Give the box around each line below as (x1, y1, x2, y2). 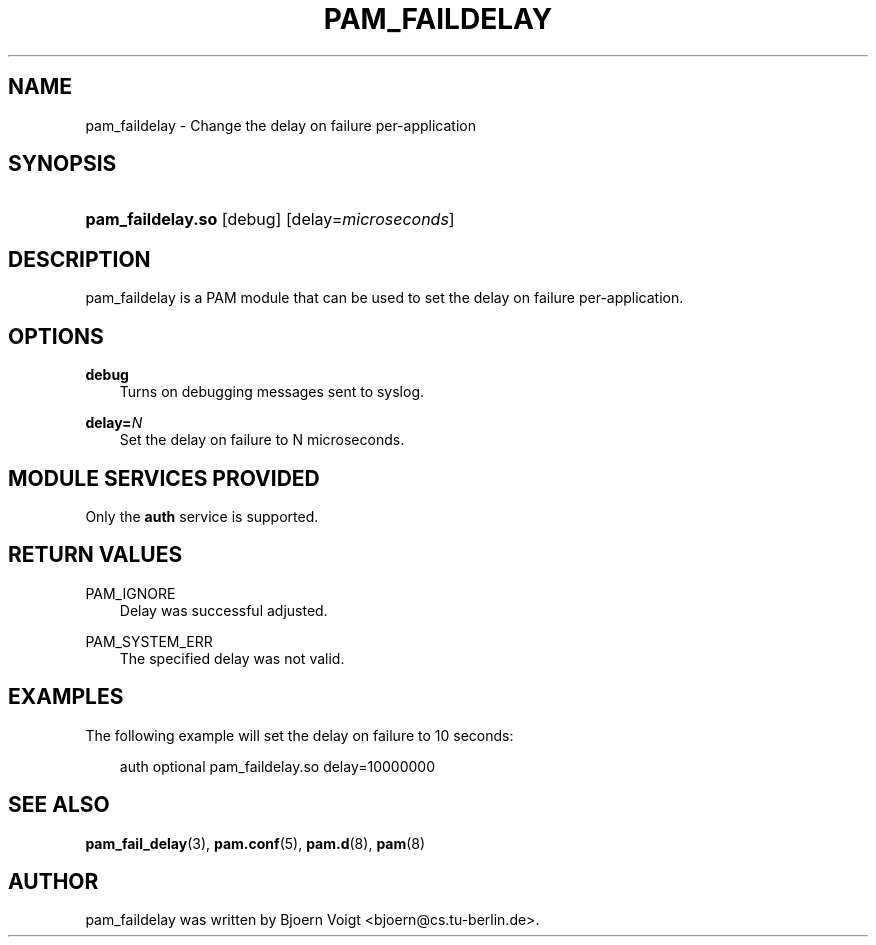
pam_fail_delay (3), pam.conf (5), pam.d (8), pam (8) (85, 834, 426, 852)
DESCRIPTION (8, 246, 151, 272)
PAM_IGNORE (85, 584, 176, 602)
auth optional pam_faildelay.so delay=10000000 (119, 757, 436, 775)
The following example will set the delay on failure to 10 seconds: (85, 726, 514, 744)
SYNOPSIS (8, 151, 117, 177)
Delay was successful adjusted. (119, 601, 328, 619)
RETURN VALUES (8, 542, 183, 568)
